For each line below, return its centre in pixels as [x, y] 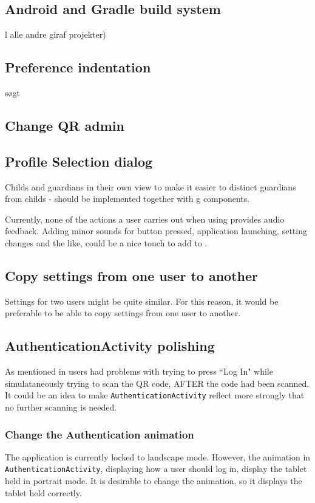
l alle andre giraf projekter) [56, 34]
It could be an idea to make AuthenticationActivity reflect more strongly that [155, 395]
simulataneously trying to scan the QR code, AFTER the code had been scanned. [157, 383]
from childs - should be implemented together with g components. [127, 199]
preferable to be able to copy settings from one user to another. [123, 313]
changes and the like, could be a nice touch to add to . [106, 242]
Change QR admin [65, 125]
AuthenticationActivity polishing [110, 346]
